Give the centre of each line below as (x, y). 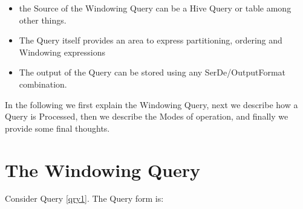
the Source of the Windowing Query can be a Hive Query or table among (155, 8)
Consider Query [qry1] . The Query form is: (84, 198)
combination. (43, 84)
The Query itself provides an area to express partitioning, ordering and (151, 40)
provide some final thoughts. (57, 128)
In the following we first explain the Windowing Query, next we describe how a (151, 104)
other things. (43, 20)
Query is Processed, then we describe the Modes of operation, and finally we (147, 116)
